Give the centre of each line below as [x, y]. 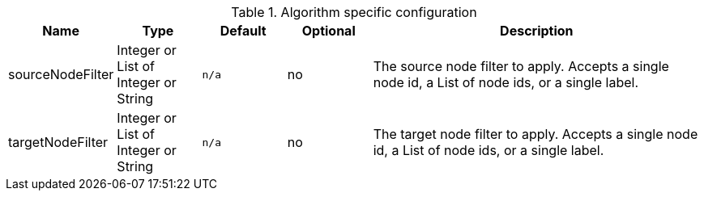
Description [537, 31]
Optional [329, 31]
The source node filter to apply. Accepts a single [521, 66]
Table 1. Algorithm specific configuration [354, 12]
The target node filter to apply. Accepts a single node [535, 134]
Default [243, 31]
